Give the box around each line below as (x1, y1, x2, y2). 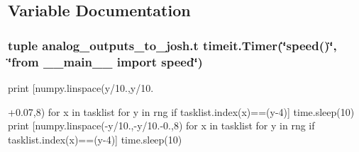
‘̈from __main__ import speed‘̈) (8, 52, 203, 70)
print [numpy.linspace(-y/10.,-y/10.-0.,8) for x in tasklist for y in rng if (8, 118, 315, 133)
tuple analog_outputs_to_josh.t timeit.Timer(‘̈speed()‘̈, (8, 36, 337, 54)
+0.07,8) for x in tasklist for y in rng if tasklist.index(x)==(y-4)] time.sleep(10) (8, 104, 355, 119)
